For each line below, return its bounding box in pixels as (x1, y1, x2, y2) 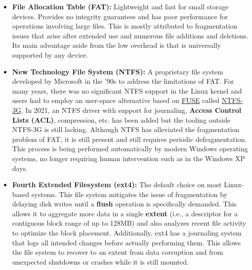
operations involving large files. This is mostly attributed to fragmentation (12, 21, 238, 31)
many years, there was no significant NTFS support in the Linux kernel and (12, 85, 242, 96)
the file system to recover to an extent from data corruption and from (12, 247, 223, 257)
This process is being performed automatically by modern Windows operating (12, 143, 248, 154)
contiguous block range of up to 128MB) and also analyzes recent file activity (12, 218, 247, 228)
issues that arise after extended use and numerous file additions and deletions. (12, 30, 249, 40)
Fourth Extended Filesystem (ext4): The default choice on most (12, 179, 222, 190)
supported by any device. (12, 49, 88, 60)
